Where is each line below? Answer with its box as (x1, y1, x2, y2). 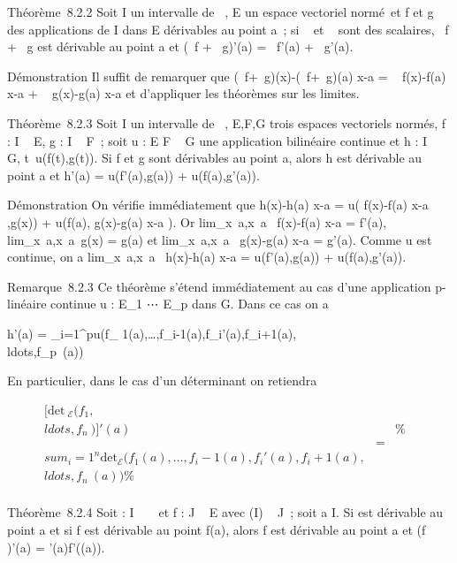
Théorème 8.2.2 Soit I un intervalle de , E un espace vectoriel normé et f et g (7, 3, 434, 20)
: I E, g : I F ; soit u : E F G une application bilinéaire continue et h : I (7, 131, 428, 149)
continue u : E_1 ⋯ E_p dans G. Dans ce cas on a (50, 294, 329, 313)
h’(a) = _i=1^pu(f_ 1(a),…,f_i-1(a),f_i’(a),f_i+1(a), (7, 323, 297, 342)
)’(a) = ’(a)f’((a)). (7, 537, 105, 556)
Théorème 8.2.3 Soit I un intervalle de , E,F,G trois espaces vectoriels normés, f (7, 113, 446, 132)
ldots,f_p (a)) (7, 341, 84, 360)
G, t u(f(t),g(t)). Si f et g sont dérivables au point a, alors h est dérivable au (7, 148, 423, 167)
